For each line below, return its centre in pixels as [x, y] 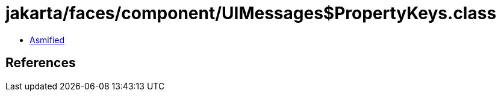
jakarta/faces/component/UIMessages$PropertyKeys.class [251, 13]
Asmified [47, 40]
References [41, 63]
